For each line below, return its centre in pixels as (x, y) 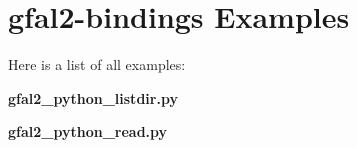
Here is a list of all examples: (97, 64)
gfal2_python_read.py (88, 131)
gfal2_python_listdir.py (93, 97)
